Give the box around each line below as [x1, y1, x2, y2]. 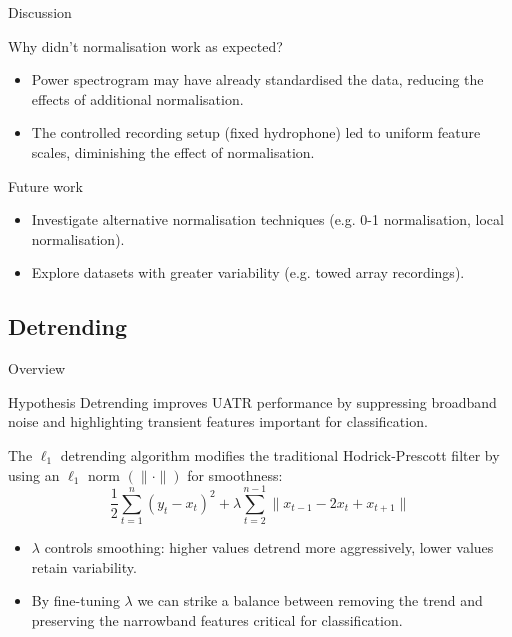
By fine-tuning [31, 590, 120, 611]
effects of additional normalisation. [31, 88, 244, 109]
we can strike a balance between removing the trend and [137, 590, 483, 611]
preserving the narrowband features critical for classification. [31, 610, 403, 631]
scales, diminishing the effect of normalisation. [31, 141, 315, 162]
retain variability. [31, 556, 137, 577]
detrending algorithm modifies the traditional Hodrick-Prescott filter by [60, 444, 500, 465]
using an [8, 464, 60, 485]
